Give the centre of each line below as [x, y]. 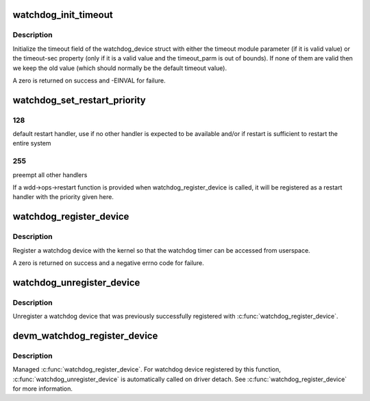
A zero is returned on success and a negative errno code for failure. [109, 263]
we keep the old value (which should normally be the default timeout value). [120, 68]
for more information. [43, 389]
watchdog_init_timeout [63, 15]
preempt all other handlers [50, 174]
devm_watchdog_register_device [85, 335]
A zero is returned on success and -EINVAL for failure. [89, 80]
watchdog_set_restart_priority [79, 100]
